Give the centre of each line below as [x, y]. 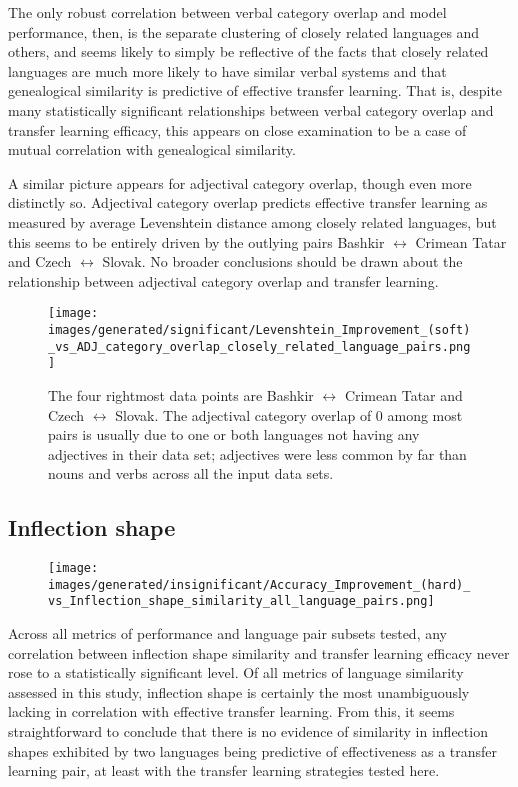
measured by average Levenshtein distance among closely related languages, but [252, 221]
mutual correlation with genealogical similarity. [152, 149]
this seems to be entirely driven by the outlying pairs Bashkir [196, 241]
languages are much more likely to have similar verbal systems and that [227, 70]
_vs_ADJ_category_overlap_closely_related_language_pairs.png [259, 346]
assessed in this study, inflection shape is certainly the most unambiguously [239, 691]
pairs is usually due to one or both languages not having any [234, 434]
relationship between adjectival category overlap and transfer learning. [223, 280]
